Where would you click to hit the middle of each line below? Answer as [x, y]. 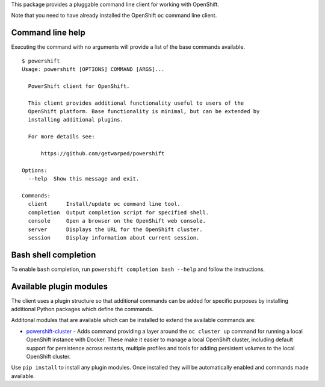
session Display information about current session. [114, 237]
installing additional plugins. [76, 120]
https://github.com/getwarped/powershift [103, 153]
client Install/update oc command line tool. [104, 204]
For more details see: [61, 137]
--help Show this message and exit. [84, 179]
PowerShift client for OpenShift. [79, 86]
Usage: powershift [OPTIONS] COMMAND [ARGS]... [93, 70]
